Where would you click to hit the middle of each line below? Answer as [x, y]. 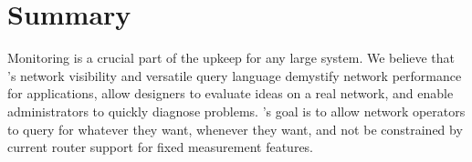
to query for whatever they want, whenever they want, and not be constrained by [235, 129]
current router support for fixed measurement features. [161, 147]
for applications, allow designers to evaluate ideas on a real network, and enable [231, 93]
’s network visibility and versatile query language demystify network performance [235, 75]
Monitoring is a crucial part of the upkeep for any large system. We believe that [231, 58]
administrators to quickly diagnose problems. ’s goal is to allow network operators [236, 111]
